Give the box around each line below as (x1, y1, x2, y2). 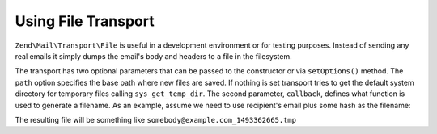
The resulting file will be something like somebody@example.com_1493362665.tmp (15, 115, 297, 124)
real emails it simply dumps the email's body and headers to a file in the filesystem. (15, 51, 292, 61)
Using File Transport (15, 12, 155, 30)
